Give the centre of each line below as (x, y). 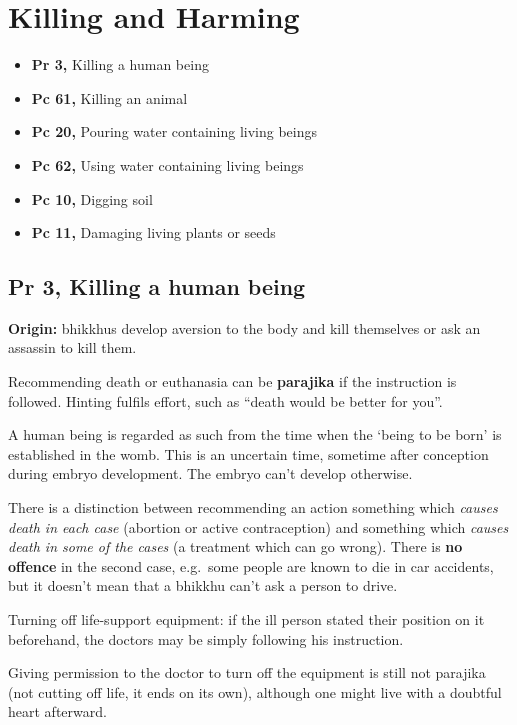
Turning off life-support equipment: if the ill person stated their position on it (246, 619)
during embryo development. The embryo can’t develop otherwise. (210, 473)
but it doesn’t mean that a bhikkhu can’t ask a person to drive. (203, 585)
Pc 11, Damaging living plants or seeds (153, 232)
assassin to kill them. (72, 347)
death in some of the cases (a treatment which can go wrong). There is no (235, 546)
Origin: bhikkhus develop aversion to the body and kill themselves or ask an (244, 327)
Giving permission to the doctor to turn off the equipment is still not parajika (247, 672)
